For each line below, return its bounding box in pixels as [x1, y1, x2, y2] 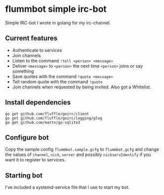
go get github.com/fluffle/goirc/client [5, 111, 90, 117]
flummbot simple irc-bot [5, 3, 107, 15]
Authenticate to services [12, 47, 63, 53]
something [12, 68, 34, 74]
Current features [5, 34, 58, 42]
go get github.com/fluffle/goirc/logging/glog [5, 116, 102, 120]
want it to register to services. [5, 157, 66, 163]
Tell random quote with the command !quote [12, 78, 103, 84]
